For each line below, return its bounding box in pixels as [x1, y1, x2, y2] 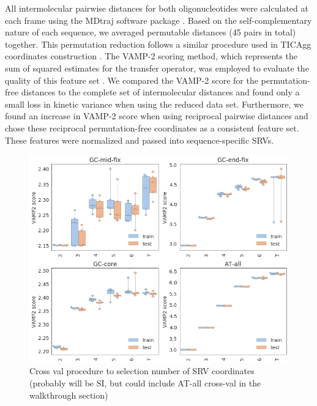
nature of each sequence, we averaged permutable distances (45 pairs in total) [5, 26, 296, 39]
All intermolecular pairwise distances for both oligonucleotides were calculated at [5, 2, 308, 14]
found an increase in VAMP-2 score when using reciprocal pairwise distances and [5, 109, 308, 122]
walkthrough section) [29, 388, 108, 401]
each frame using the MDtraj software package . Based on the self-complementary [5, 13, 312, 26]
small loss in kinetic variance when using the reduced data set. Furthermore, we [5, 97, 304, 110]
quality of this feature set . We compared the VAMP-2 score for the [5, 73, 258, 86]
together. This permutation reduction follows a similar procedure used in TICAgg [5, 37, 311, 50]
